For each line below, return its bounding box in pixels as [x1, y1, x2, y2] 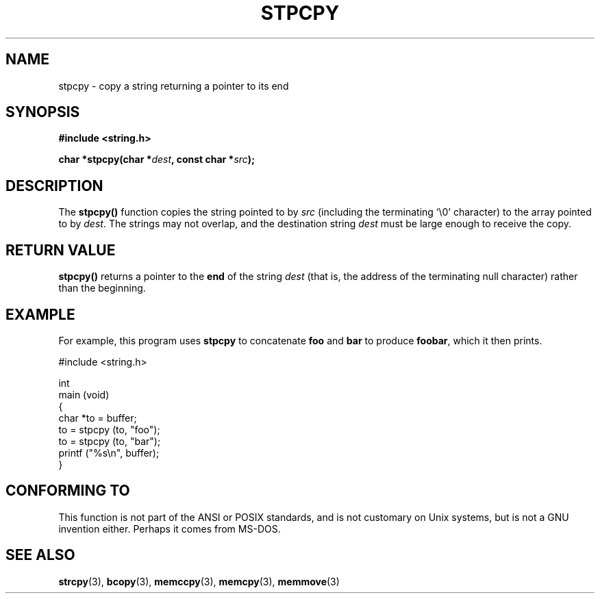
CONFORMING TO [5, 482, 130, 500]
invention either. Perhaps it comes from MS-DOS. [58, 522, 281, 535]
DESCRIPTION [5, 177, 103, 194]
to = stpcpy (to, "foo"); [58, 423, 160, 435]
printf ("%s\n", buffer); [58, 446, 160, 459]
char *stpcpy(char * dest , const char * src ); [58, 153, 255, 166]
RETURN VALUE [5, 241, 116, 259]
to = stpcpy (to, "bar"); [58, 435, 161, 447]
